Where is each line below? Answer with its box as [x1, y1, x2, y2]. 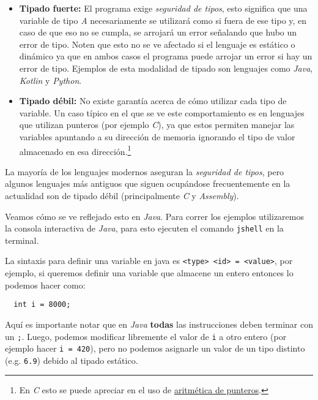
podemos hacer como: [5, 278, 86, 291]
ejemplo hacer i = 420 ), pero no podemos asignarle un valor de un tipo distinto [5, 342, 305, 355]
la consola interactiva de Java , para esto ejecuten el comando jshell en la [5, 222, 284, 235]
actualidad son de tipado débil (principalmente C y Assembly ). [5, 189, 239, 202]
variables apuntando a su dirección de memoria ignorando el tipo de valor [19, 130, 295, 143]
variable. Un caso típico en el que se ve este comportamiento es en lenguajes [19, 106, 305, 119]
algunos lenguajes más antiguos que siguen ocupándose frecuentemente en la [5, 177, 290, 190]
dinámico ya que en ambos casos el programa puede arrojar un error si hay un [19, 50, 312, 62]
